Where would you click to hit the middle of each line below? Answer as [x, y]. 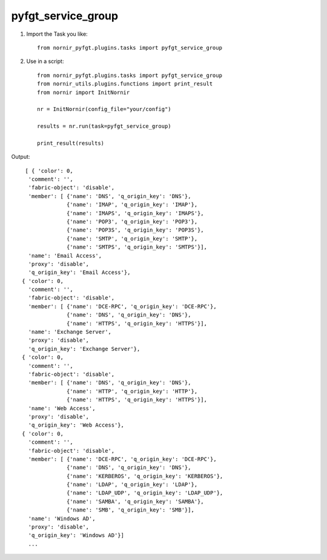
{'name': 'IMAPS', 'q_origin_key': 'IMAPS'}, [135, 213]
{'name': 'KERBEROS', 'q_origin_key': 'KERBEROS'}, [145, 476]
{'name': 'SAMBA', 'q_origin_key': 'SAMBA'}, [135, 501]
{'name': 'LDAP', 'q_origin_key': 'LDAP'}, [132, 485]
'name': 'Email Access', [65, 255]
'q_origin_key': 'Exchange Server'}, [84, 349]
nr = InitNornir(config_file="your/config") [104, 109]
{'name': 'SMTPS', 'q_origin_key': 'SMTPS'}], [137, 247]
